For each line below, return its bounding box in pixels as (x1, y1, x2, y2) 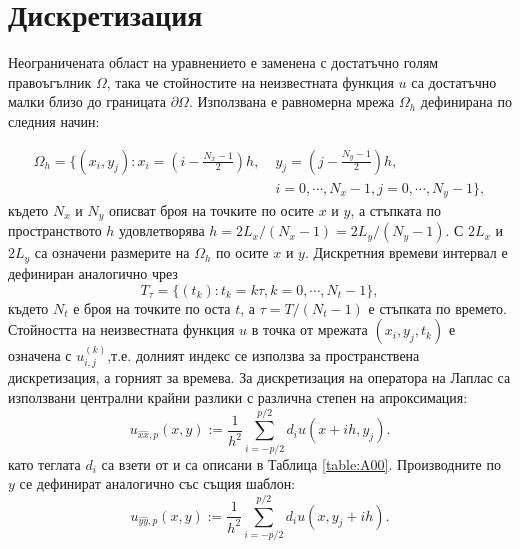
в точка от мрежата (251, 319, 368, 340)
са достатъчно (411, 71, 497, 92)
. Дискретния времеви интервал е (304, 242, 508, 263)
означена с (8, 344, 72, 365)
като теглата (8, 453, 81, 474)
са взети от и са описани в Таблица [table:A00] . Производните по (101, 453, 501, 474)
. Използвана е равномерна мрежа (188, 91, 395, 112)
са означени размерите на (34, 242, 190, 263)
